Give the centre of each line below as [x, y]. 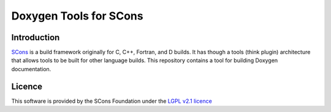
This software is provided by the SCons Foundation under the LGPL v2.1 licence [112, 101]
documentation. [31, 69]
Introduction [36, 37]
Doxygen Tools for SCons [77, 16]
